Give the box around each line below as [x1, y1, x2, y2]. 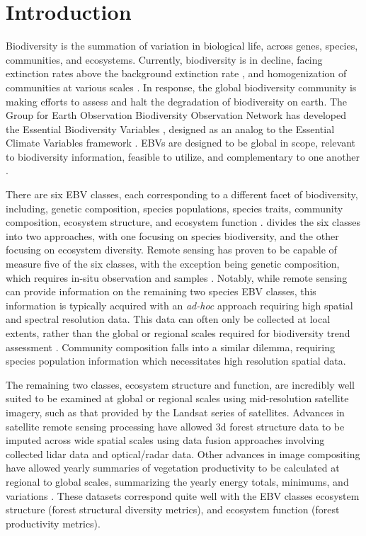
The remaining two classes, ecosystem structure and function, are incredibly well [6, 377, 355, 392]
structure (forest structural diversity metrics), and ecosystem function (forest [6, 502, 340, 517]
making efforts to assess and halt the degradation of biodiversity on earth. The [6, 93, 348, 108]
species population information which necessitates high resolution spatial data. [6, 353, 346, 368]
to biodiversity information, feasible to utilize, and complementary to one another [6, 149, 360, 164]
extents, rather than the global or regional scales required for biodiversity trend [6, 326, 350, 340]
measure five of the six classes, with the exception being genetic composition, [6, 256, 340, 271]
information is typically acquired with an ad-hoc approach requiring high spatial [6, 297, 353, 312]
